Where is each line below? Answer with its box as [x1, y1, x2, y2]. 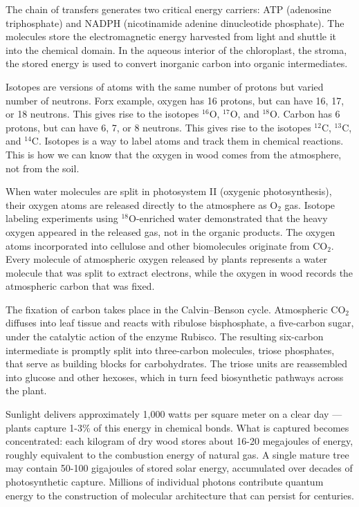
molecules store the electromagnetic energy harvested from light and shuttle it [6, 29, 337, 44]
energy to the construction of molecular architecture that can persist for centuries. [6, 488, 354, 502]
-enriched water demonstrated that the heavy [136, 211, 328, 225]
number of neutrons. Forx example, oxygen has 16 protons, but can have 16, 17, [6, 93, 344, 107]
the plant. [6, 383, 47, 398]
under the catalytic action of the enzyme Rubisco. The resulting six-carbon [6, 329, 324, 344]
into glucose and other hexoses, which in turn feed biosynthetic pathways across [6, 369, 344, 384]
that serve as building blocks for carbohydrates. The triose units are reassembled [6, 356, 347, 371]
